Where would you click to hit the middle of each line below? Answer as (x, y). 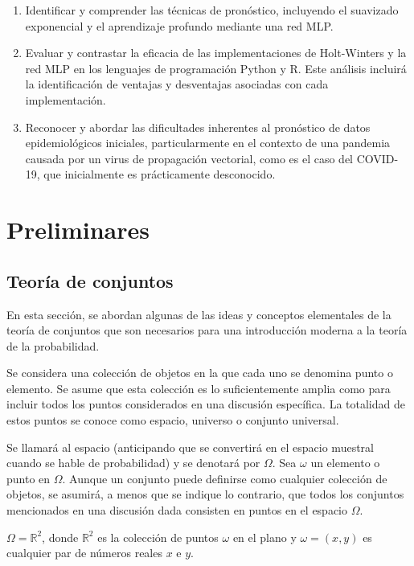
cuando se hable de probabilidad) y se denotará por (133, 463)
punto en (29, 478)
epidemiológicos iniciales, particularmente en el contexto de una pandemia (208, 143)
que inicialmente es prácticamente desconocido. (160, 174)
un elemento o (345, 463)
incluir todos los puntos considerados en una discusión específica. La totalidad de (206, 404)
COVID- (377, 158)
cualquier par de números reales (84, 553)
